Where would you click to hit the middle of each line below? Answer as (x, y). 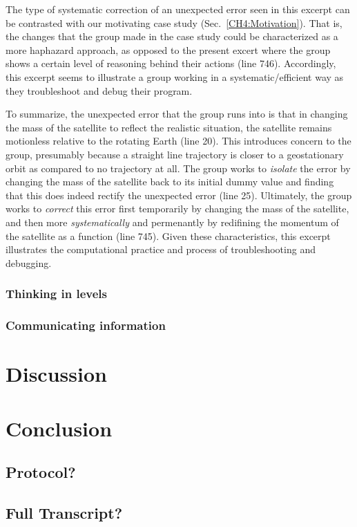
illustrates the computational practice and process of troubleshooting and (161, 249)
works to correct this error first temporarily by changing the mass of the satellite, (177, 209)
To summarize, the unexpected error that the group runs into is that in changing (177, 114)
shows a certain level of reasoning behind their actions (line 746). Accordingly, (171, 63)
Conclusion (59, 428)
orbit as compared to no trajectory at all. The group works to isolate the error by (178, 168)
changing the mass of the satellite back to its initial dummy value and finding (170, 182)
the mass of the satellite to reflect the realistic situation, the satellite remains (169, 127)
